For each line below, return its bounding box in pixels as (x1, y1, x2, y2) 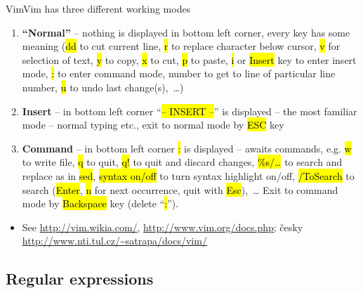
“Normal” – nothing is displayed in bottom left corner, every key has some (22, 25, 350, 39)
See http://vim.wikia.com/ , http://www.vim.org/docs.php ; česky (22, 219, 303, 234)
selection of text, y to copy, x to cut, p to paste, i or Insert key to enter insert (22, 52, 357, 67)
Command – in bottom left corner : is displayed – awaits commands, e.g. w (22, 141, 352, 155)
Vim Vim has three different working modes (6, 1, 191, 15)
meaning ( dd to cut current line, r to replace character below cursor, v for (22, 39, 341, 53)
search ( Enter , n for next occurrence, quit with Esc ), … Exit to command (22, 182, 338, 197)
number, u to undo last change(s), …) (22, 79, 184, 94)
